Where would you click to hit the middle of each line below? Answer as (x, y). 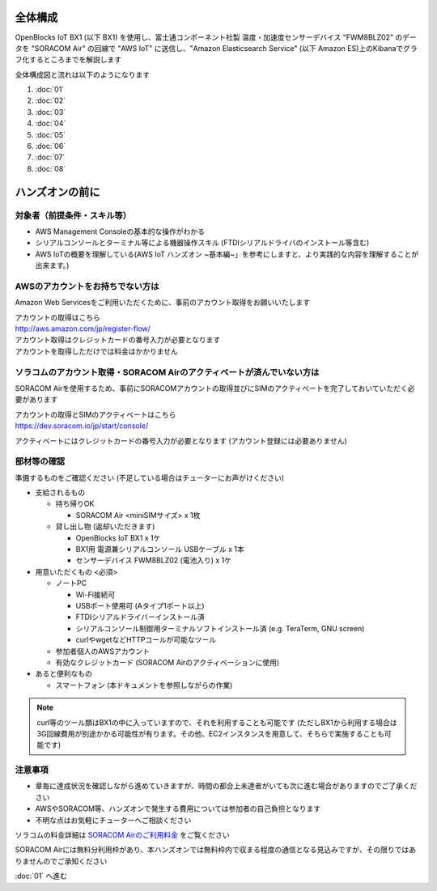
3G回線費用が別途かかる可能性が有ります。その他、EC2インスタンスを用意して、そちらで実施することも (210, 733)
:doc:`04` (51, 123)
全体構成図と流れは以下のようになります (82, 74)
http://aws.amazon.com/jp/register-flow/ (83, 329)
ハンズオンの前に (57, 191)
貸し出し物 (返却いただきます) (105, 527)
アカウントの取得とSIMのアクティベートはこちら (95, 414)
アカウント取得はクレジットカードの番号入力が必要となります (118, 340)
